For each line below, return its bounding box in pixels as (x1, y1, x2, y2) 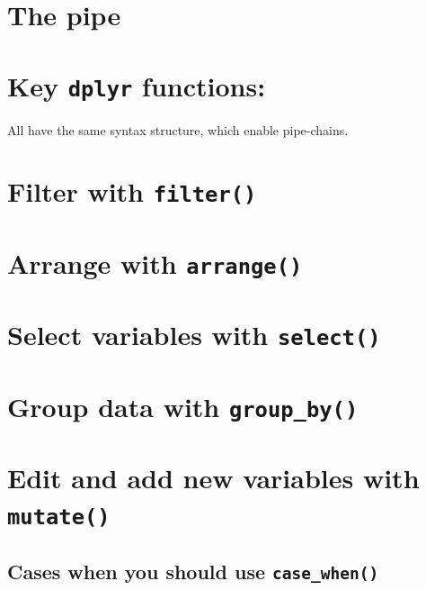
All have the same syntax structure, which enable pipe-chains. (7, 120, 349, 139)
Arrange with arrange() (7, 244, 303, 281)
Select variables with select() (7, 316, 381, 353)
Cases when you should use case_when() (7, 558, 379, 585)
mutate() (7, 504, 111, 530)
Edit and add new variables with (7, 459, 420, 496)
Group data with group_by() (7, 387, 359, 424)
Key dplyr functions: (7, 67, 266, 104)
